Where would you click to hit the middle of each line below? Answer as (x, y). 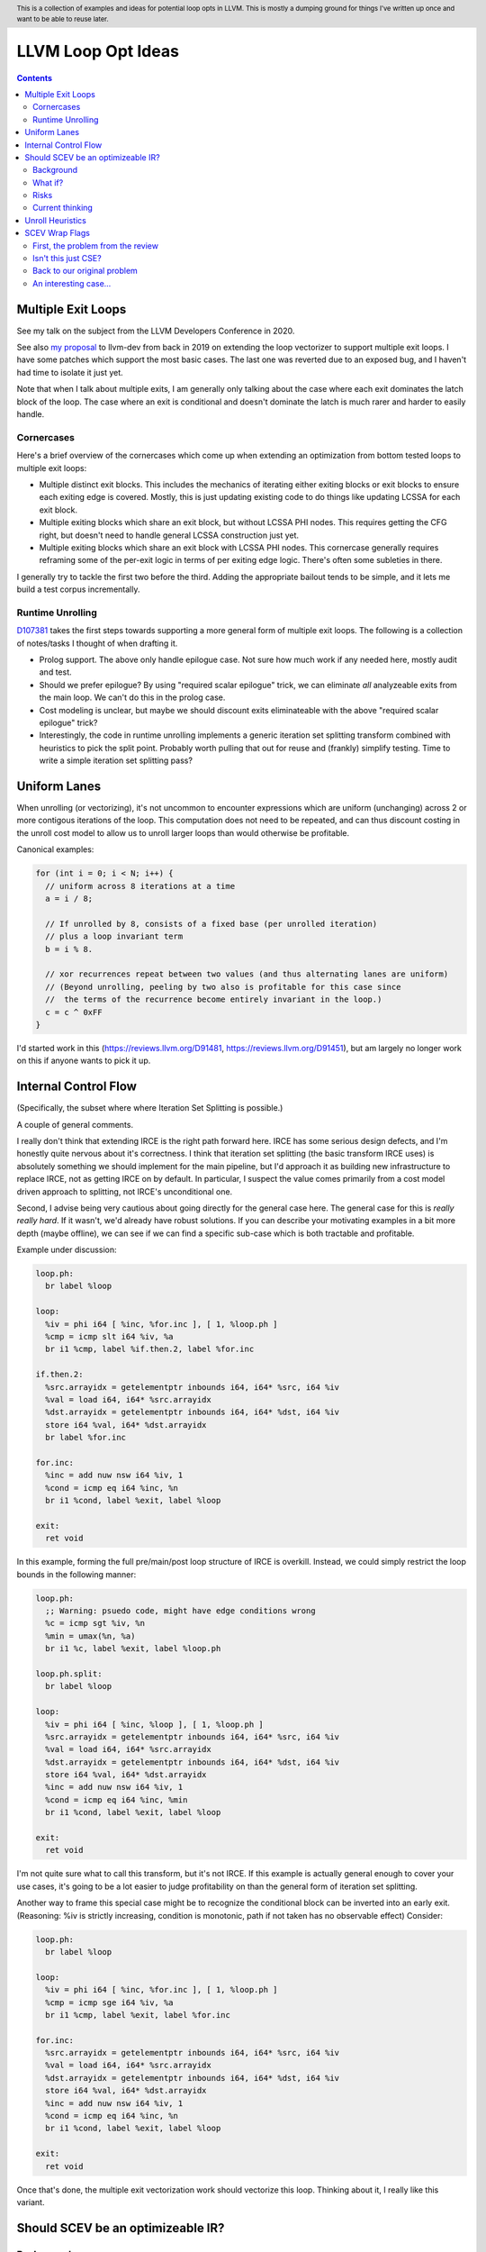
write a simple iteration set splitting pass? (116, 760)
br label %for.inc (85, 1438)
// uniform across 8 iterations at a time (140, 886)
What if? (48, 182)
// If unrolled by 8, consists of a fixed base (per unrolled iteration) (211, 924)
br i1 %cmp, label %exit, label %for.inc (138, 2015)
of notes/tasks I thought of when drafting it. (97, 643)
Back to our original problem (85, 271)
